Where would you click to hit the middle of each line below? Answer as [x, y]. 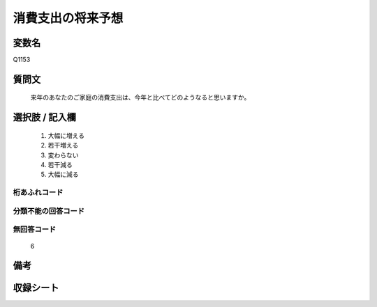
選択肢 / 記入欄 [45, 117]
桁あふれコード [38, 193]
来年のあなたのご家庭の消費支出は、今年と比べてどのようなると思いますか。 [140, 97]
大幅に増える [66, 135]
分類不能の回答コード [49, 211]
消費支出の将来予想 [68, 18]
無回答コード [35, 230]
